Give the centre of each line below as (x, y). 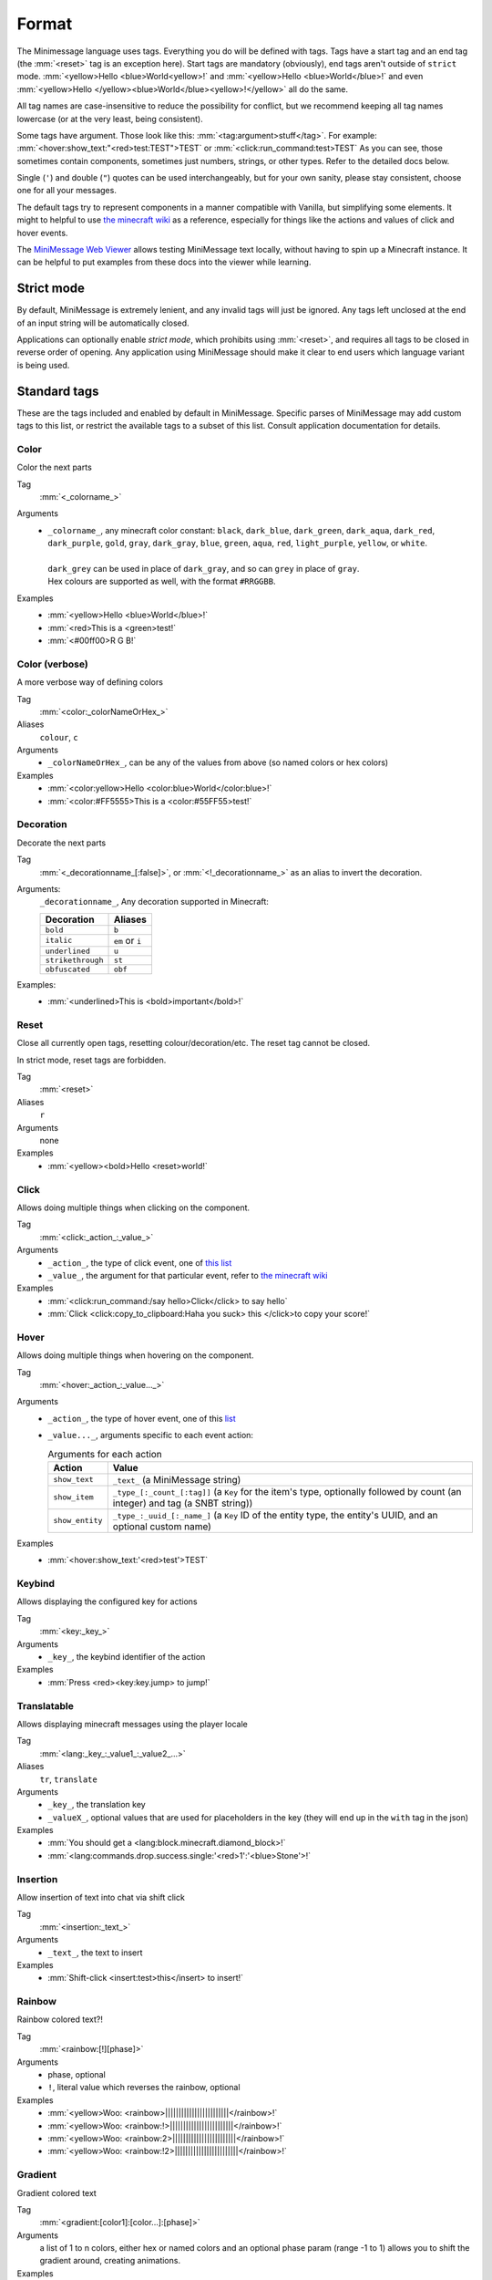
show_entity (78, 1521)
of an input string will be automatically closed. (103, 323)
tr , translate (68, 1779)
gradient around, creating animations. (110, 2261)
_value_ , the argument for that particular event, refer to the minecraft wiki (188, 1275)
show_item (74, 1497)
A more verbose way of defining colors (90, 682)
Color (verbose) (52, 664)
